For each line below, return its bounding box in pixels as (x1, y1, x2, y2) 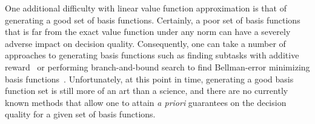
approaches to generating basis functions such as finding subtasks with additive (5, 49, 299, 61)
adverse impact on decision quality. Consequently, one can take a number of (5, 37, 286, 49)
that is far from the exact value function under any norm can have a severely (5, 25, 291, 38)
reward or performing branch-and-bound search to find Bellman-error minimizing (5, 60, 310, 73)
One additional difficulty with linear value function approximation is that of (5, 2, 287, 14)
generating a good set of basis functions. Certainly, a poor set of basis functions (5, 13, 300, 26)
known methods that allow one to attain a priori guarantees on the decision (5, 96, 287, 108)
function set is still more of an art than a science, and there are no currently (5, 84, 288, 97)
